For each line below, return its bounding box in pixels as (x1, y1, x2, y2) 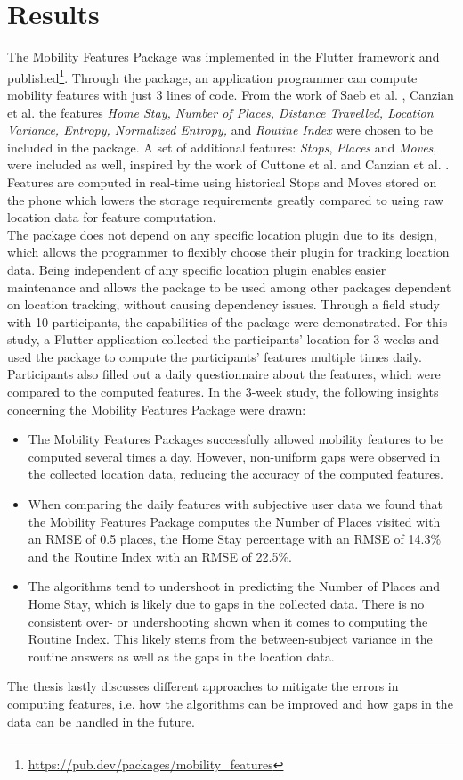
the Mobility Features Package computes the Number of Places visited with (28, 512, 441, 530)
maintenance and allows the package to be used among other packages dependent (7, 277, 451, 296)
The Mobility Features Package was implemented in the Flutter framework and (7, 47, 440, 66)
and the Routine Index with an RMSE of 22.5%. (28, 546, 292, 565)
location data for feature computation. (7, 208, 216, 226)
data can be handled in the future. (7, 711, 195, 730)
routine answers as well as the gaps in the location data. (28, 646, 335, 665)
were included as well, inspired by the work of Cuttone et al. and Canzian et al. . (7, 155, 450, 174)
